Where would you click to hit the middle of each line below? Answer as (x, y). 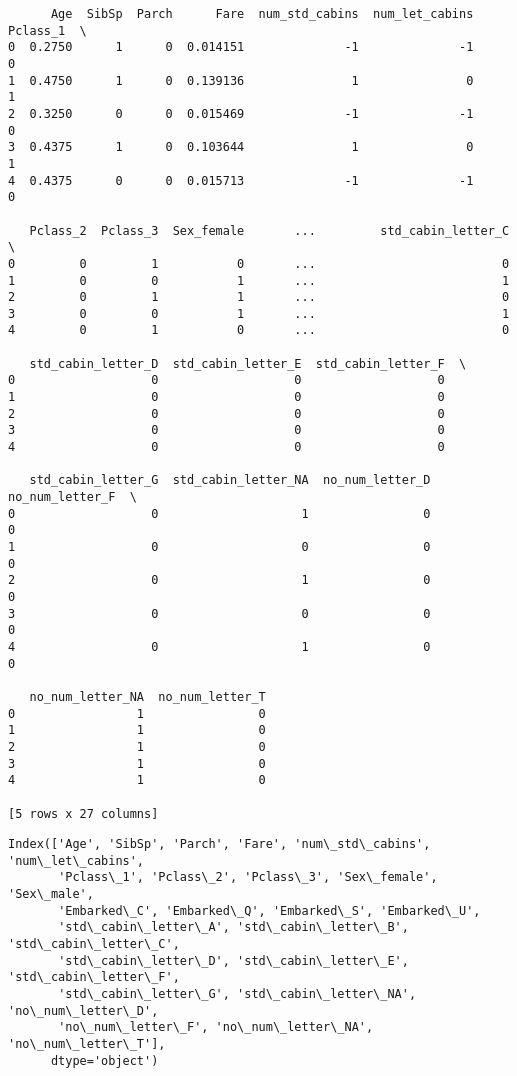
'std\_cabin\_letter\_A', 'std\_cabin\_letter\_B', (233, 927)
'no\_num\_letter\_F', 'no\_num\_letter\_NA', (216, 1027)
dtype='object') (104, 1060)
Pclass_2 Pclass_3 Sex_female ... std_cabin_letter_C (269, 230)
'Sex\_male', (51, 894)
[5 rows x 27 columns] (83, 813)
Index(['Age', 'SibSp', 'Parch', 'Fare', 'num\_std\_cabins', (219, 844)
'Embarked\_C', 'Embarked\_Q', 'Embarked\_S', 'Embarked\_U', (269, 910)
